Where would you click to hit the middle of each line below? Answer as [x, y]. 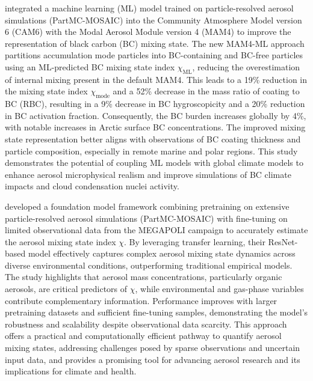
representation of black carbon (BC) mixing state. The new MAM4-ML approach [155, 43]
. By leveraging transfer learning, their [194, 241]
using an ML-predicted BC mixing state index [90, 66]
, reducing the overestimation [246, 66]
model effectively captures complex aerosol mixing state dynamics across [162, 253]
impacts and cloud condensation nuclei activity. [92, 186]
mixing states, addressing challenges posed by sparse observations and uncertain [153, 348]
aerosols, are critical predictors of [66, 289]
